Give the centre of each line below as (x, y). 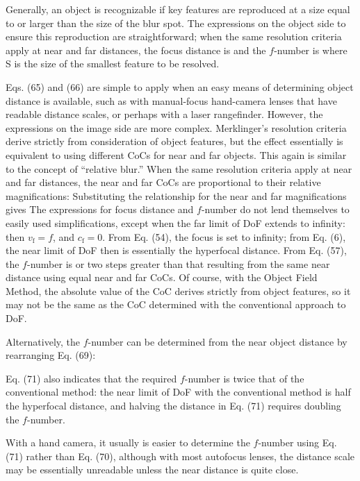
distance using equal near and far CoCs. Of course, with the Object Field (162, 277)
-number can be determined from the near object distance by (218, 341)
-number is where (311, 50)
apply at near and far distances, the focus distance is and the (136, 50)
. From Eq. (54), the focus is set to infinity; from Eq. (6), (224, 236)
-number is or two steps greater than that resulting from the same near (178, 263)
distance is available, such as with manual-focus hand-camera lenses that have (171, 100)
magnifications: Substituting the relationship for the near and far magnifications (176, 195)
